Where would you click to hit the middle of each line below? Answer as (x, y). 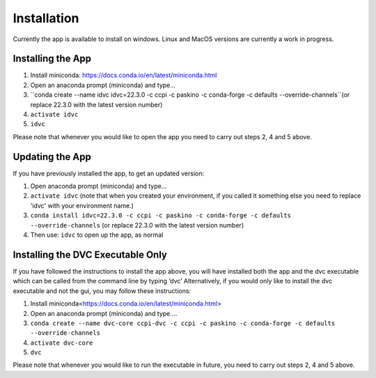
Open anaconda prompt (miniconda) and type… (99, 186)
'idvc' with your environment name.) (82, 205)
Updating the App (52, 157)
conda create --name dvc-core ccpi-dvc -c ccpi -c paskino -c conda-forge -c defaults (183, 323)
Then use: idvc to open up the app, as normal (97, 235)
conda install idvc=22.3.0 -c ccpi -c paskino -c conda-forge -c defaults (161, 215)
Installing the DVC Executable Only (90, 254)
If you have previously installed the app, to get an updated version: (109, 173)
